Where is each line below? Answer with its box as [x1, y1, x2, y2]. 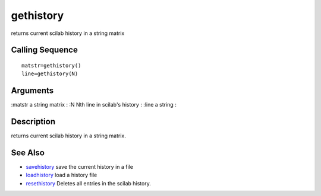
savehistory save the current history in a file [26, 163, 134, 171]
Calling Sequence [11, 45, 78, 55]
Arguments [11, 86, 54, 96]
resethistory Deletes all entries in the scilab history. [26, 179, 151, 187]
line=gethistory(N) [21, 70, 78, 77]
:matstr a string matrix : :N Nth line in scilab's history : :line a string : [11, 101, 177, 108]
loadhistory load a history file [26, 172, 97, 179]
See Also [11, 147, 45, 158]
